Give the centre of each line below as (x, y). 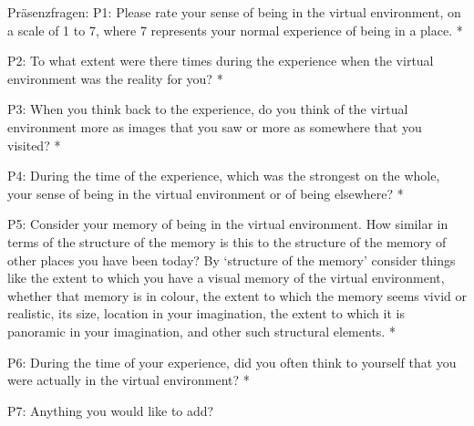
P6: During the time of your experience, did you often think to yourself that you (232, 362)
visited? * (34, 145)
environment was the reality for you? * (115, 78)
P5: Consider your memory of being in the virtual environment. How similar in (228, 224)
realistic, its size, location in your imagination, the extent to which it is (206, 313)
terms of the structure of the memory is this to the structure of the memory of (227, 241)
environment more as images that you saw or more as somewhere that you (215, 126)
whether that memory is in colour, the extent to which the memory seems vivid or (237, 295)
